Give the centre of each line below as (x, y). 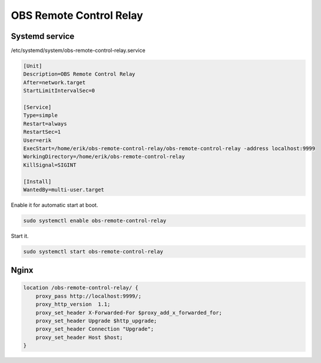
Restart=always (45, 123)
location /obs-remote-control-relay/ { (81, 288)
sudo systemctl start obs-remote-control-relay (93, 251)
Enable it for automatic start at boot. (54, 205)
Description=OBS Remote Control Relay (79, 74)
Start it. (20, 236)
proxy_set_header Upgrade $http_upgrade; (96, 321)
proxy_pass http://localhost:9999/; (88, 296)
